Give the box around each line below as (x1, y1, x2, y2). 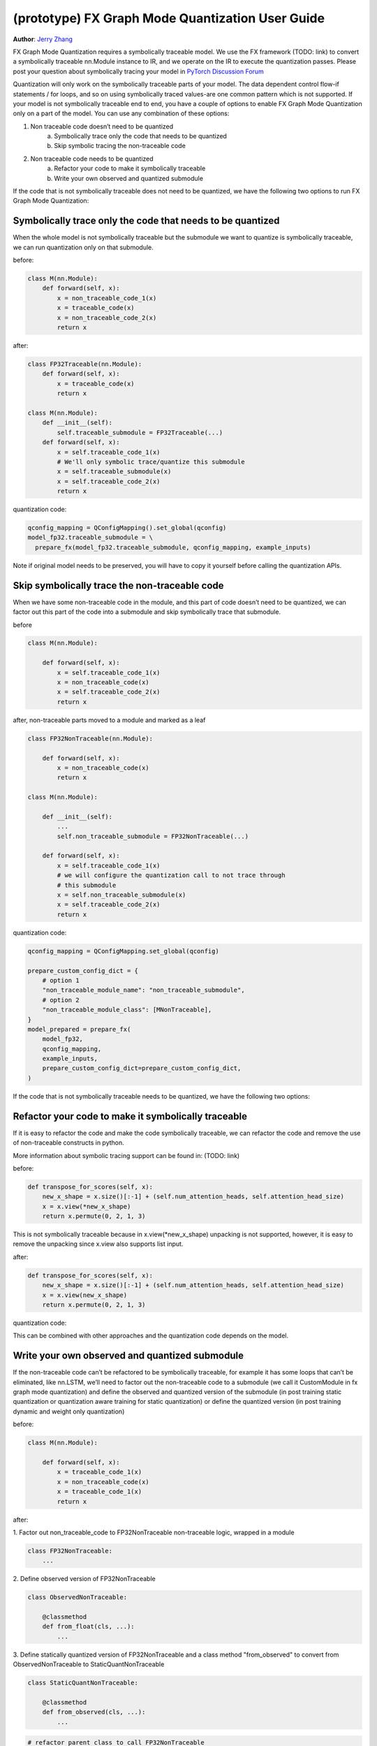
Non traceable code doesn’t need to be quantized (30, 122, 174, 131)
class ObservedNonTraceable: (27, 1593, 128, 1601)
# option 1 (42, 976, 80, 984)
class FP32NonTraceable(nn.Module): (27, 734, 154, 742)
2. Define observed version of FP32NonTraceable (13, 1575, 156, 1583)
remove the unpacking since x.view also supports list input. (13, 1240, 184, 1248)
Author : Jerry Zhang (13, 35, 73, 43)
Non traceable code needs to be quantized (30, 154, 154, 163)
